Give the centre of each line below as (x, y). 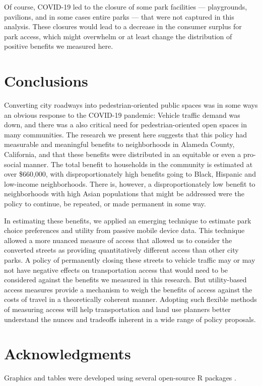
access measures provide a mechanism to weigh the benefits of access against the (128, 289)
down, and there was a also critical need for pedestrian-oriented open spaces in (126, 125)
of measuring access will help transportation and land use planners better (117, 309)
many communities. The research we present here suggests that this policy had (126, 134)
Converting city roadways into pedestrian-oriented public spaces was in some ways (131, 105)
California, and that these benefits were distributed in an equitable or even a (123, 154)
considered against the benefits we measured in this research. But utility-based (125, 280)
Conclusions (46, 81)
